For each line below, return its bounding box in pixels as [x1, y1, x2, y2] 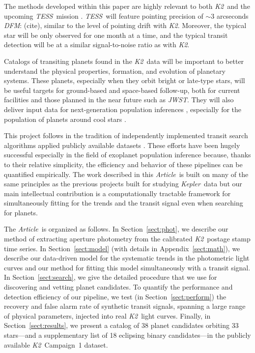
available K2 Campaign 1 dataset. [4, 339, 108, 350]
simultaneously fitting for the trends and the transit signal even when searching [4, 198, 243, 208]
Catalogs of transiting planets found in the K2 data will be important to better [4, 56, 244, 66]
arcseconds [216, 10, 249, 21]
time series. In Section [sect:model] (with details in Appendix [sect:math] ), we [4, 243, 240, 253]
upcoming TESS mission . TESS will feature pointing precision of [4, 10, 203, 21]
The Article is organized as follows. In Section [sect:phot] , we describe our [4, 224, 228, 234]
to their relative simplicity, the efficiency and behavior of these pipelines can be [4, 159, 243, 169]
